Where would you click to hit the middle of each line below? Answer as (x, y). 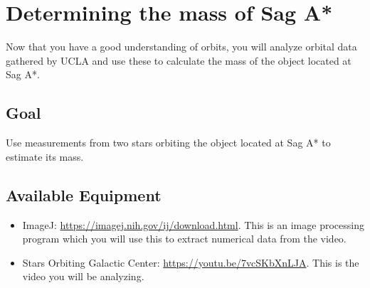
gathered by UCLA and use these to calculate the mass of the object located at (179, 60)
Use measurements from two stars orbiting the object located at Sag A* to (168, 143)
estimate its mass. (45, 156)
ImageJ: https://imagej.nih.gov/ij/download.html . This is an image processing (193, 224)
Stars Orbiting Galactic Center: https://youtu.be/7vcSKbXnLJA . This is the (191, 262)
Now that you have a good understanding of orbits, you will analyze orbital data (181, 47)
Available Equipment (84, 194)
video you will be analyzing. (83, 276)
